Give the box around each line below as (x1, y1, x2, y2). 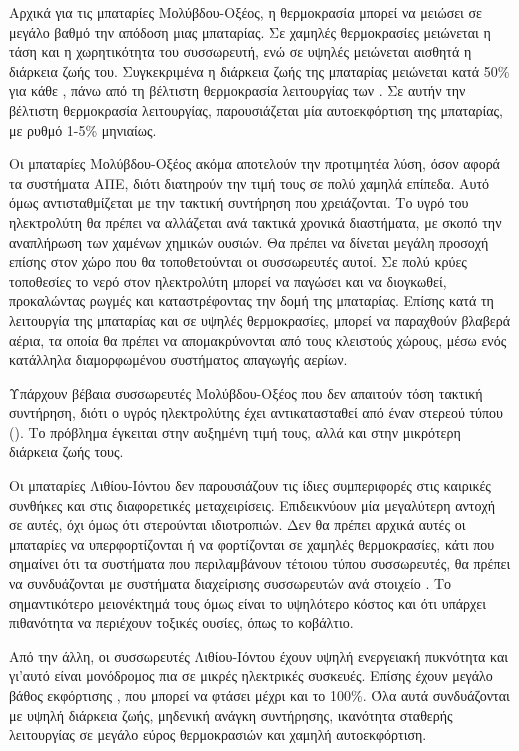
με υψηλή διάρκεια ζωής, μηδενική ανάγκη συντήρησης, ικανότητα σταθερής (9, 704, 453, 725)
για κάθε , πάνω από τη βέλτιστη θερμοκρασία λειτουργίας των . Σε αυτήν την (9, 80, 466, 101)
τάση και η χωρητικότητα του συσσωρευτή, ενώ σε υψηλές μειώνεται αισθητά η (9, 41, 472, 62)
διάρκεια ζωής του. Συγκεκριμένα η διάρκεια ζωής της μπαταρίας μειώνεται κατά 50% (9, 60, 510, 81)
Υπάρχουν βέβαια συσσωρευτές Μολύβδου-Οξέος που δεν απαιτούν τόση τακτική (9, 382, 483, 403)
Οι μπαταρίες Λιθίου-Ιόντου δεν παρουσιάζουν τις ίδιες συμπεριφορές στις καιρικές (9, 475, 491, 496)
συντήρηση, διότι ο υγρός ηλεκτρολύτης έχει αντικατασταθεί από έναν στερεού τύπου (9, 402, 504, 423)
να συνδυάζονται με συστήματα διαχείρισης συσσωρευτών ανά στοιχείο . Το (9, 573, 452, 594)
